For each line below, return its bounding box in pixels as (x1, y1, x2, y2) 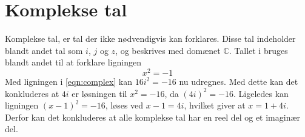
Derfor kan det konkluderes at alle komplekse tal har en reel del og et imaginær (5, 110, 301, 123)
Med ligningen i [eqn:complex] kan (5, 75, 133, 87)
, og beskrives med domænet (115, 44, 221, 56)
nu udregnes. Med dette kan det (179, 75, 298, 87)
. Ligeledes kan (233, 87, 289, 99)
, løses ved (105, 99, 144, 112)
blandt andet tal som (5, 44, 83, 56)
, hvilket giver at (184, 99, 246, 112)
